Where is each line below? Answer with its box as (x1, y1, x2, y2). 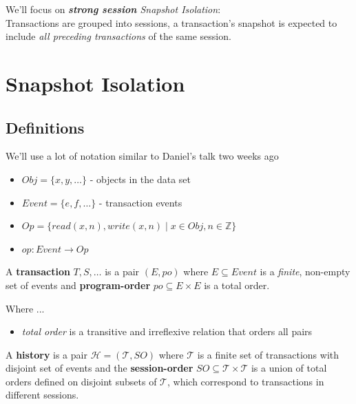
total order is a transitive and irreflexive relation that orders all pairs (21, 324, 313, 339)
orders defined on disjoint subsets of (6, 374, 157, 388)
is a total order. (204, 277, 270, 292)
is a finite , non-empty (260, 264, 350, 279)
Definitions (6, 116, 85, 138)
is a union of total (251, 361, 327, 375)
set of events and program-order (6, 277, 151, 292)
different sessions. (6, 387, 79, 402)
